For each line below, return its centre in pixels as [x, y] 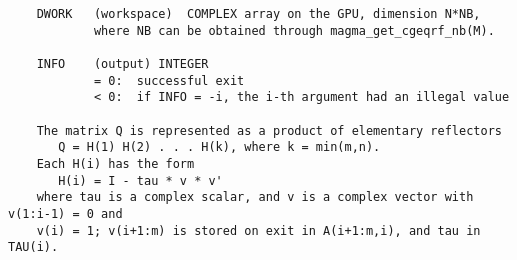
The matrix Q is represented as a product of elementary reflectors [269, 130]
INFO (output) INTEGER [122, 63]
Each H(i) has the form [115, 163]
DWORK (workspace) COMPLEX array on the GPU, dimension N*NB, [258, 14]
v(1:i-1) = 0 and [65, 213]
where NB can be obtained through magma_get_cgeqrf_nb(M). [294, 30]
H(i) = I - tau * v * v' [140, 180]
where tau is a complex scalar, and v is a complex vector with [255, 197]
